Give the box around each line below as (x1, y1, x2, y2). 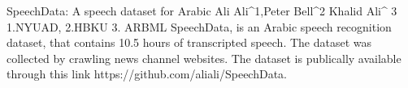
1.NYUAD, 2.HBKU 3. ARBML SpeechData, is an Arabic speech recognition (7, 18, 392, 35)
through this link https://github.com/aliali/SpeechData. (7, 65, 288, 82)
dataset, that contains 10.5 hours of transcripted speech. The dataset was (7, 34, 372, 51)
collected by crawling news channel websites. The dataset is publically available (7, 49, 401, 66)
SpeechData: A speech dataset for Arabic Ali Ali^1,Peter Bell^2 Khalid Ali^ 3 (7, 2, 397, 19)
